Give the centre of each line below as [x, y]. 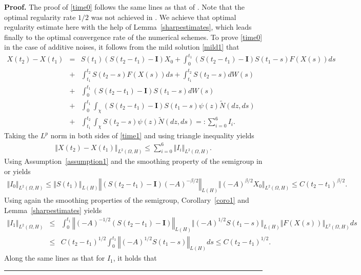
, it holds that [135, 258]
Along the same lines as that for [55, 258]
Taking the [21, 135]
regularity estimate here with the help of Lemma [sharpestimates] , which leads [128, 27]
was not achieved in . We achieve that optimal [164, 17]
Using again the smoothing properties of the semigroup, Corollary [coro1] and [127, 200]
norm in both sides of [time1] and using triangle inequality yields [152, 135]
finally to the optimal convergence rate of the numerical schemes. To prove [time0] [133, 37]
